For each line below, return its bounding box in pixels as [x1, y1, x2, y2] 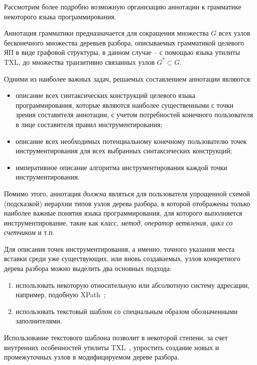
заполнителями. [15, 316, 62, 326]
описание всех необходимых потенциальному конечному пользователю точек [15, 136, 247, 146]
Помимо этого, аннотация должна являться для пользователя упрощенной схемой [4, 188, 250, 198]
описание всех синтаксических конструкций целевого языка [15, 90, 195, 100]
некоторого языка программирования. [4, 11, 117, 21]
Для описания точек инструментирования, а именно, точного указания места [4, 243, 235, 254]
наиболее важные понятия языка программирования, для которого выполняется [4, 208, 243, 218]
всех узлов [218, 28, 251, 38]
